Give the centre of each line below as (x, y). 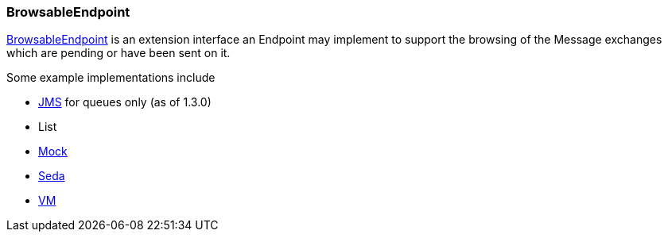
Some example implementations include (111, 78)
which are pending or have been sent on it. (118, 53)
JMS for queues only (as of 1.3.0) (125, 102)
